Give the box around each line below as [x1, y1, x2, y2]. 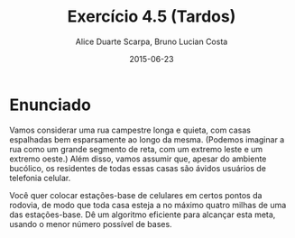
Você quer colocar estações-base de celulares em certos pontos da [9, 189, 263, 200]
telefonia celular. [9, 172, 71, 183]
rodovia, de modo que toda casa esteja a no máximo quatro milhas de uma [9, 199, 287, 210]
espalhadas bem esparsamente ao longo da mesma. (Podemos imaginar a [9, 133, 285, 145]
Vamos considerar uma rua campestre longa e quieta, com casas [9, 124, 251, 135]
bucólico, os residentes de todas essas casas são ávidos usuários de [9, 162, 266, 173]
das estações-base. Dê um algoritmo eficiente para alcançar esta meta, [9, 209, 276, 220]
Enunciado [9, 95, 92, 114]
